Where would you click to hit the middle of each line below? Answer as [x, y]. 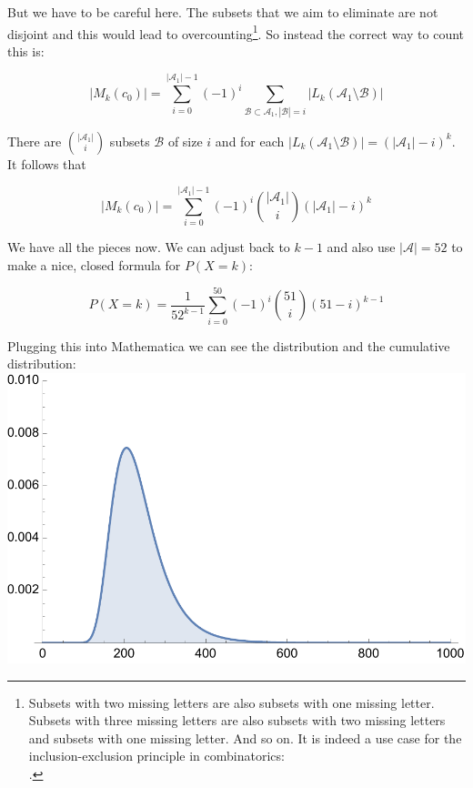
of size [185, 141]
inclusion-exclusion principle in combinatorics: [156, 756]
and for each [250, 141]
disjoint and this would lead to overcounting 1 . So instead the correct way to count [236, 32]
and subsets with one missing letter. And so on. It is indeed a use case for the [245, 737]
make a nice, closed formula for [94, 264]
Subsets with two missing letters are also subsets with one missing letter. [231, 702]
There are [35, 141]
